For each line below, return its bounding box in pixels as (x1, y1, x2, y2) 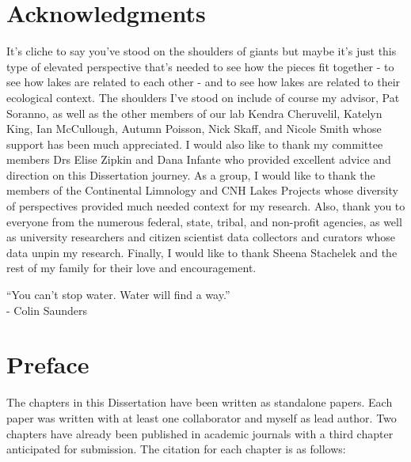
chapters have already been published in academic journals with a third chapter (6, 425, 394, 441)
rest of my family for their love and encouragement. (6, 259, 257, 276)
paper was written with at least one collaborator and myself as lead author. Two (6, 409, 397, 426)
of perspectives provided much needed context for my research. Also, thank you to (6, 198, 405, 214)
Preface (6, 348, 89, 381)
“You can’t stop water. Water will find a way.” (6, 286, 230, 303)
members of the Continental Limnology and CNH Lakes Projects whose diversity (6, 182, 398, 199)
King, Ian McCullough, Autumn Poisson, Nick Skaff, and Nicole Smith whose (6, 120, 382, 137)
